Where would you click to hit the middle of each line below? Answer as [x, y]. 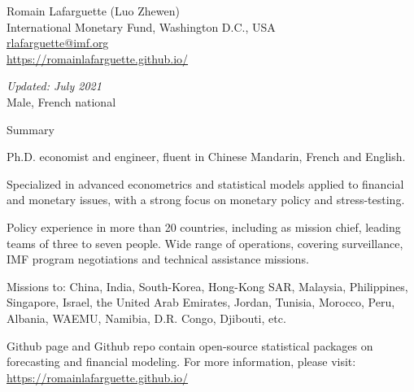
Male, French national [61, 101]
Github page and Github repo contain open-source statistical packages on [190, 345]
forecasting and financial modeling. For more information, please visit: [181, 362]
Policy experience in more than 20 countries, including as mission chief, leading [204, 226]
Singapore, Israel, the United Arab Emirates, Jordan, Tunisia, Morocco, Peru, [201, 302]
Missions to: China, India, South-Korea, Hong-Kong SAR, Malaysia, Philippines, [207, 286]
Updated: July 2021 [54, 86]
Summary [31, 129]
